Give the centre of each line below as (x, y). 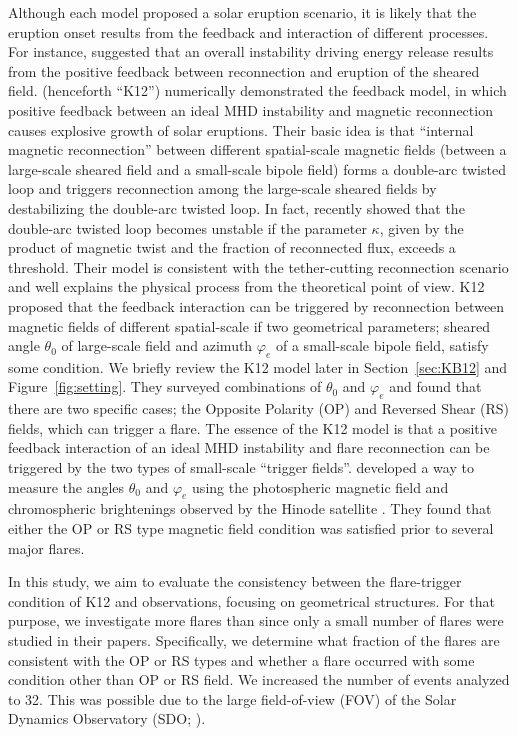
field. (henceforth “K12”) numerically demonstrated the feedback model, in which (257, 90)
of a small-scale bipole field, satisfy (382, 345)
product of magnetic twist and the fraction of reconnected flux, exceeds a (232, 247)
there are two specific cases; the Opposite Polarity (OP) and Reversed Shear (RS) (259, 408)
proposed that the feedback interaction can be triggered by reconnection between (256, 305)
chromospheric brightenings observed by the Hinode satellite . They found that (250, 508)
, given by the (421, 227)
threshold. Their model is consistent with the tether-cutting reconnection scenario (258, 266)
